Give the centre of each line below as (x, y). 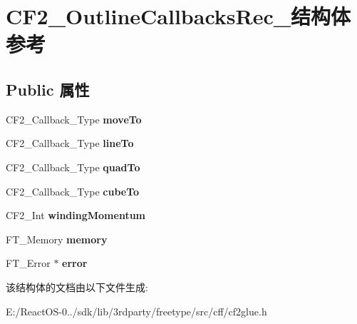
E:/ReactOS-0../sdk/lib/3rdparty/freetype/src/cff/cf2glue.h (136, 311)
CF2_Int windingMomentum (76, 215)
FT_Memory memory (57, 239)
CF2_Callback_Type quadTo (73, 167)
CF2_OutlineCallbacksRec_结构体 (178, 16)
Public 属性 (48, 89)
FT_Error (28, 263)
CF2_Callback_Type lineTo (70, 143)
